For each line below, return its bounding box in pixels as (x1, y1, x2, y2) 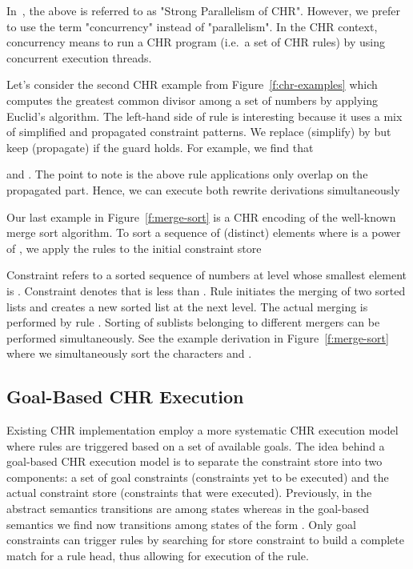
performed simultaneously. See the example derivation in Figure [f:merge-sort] (6, 329, 389, 346)
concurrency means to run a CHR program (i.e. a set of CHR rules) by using (6, 34, 386, 50)
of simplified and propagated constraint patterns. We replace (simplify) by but (6, 123, 391, 140)
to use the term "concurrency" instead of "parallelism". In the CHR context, (6, 18, 378, 34)
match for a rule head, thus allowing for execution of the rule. (6, 547, 309, 563)
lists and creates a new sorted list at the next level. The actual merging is (6, 298, 368, 315)
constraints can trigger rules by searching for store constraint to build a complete (6, 531, 404, 548)
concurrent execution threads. (6, 49, 152, 66)
